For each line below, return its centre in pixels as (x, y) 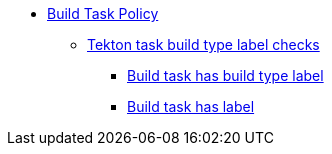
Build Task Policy (103, 13)
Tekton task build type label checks (203, 44)
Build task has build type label (225, 75)
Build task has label (191, 106)
